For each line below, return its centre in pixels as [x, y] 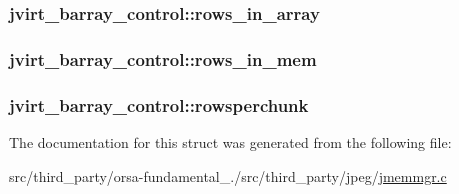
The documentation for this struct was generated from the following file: [230, 141]
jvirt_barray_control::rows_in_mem [163, 58]
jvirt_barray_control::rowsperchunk [159, 104]
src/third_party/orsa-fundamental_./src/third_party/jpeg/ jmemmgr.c [228, 175]
